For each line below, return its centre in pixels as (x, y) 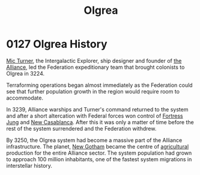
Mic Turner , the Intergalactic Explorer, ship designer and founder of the (94, 61)
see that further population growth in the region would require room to (93, 91)
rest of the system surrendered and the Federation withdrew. (81, 128)
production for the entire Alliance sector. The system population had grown (99, 153)
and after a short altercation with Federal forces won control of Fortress (95, 116)
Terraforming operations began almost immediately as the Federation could (100, 85)
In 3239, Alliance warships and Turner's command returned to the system (97, 109)
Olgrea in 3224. (26, 73)
